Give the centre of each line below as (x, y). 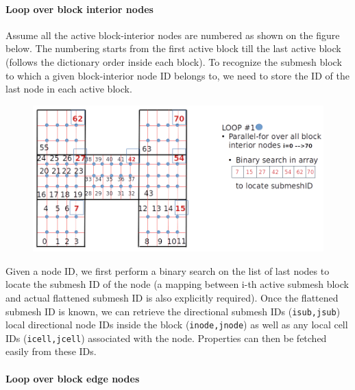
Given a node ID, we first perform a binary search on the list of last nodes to (168, 270)
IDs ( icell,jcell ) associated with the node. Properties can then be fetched (166, 338)
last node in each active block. (69, 89)
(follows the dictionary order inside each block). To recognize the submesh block (174, 61)
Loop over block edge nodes (73, 378)
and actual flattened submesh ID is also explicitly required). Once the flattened (172, 297)
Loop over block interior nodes (79, 9)
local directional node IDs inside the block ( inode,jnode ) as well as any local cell (177, 325)
